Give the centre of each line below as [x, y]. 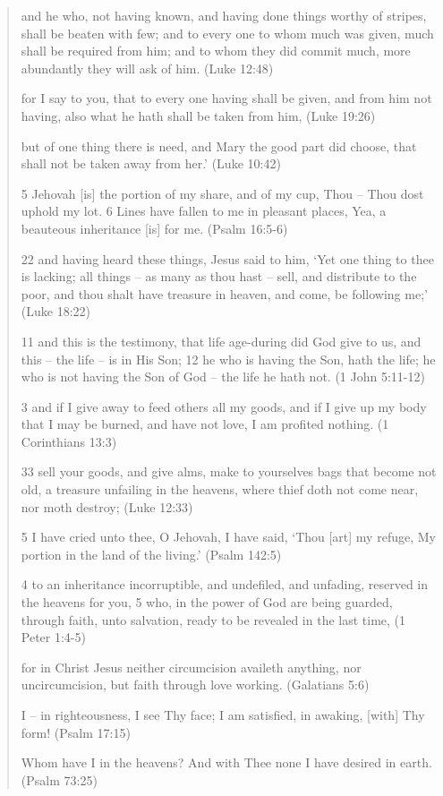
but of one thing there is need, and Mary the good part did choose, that [219, 146]
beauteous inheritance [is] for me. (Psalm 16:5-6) [154, 228]
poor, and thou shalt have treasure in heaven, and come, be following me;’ [224, 293]
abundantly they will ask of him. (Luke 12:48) [147, 68]
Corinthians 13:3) [69, 441]
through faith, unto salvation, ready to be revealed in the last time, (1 [213, 619]
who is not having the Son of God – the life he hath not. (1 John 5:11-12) [223, 377]
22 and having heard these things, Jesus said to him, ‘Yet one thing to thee [227, 258]
